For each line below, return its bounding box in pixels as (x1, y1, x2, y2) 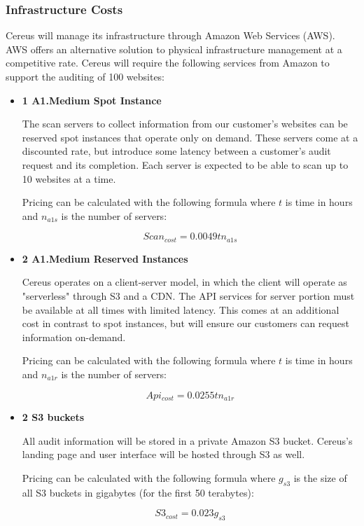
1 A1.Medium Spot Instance (22, 92, 162, 107)
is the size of (293, 470, 347, 485)
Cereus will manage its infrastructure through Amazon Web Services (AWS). (6, 28, 335, 43)
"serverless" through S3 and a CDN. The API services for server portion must (22, 288, 355, 303)
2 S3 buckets (22, 410, 85, 424)
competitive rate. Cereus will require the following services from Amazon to (6, 55, 330, 70)
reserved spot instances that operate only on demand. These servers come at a (22, 130, 358, 144)
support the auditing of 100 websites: (6, 69, 165, 83)
